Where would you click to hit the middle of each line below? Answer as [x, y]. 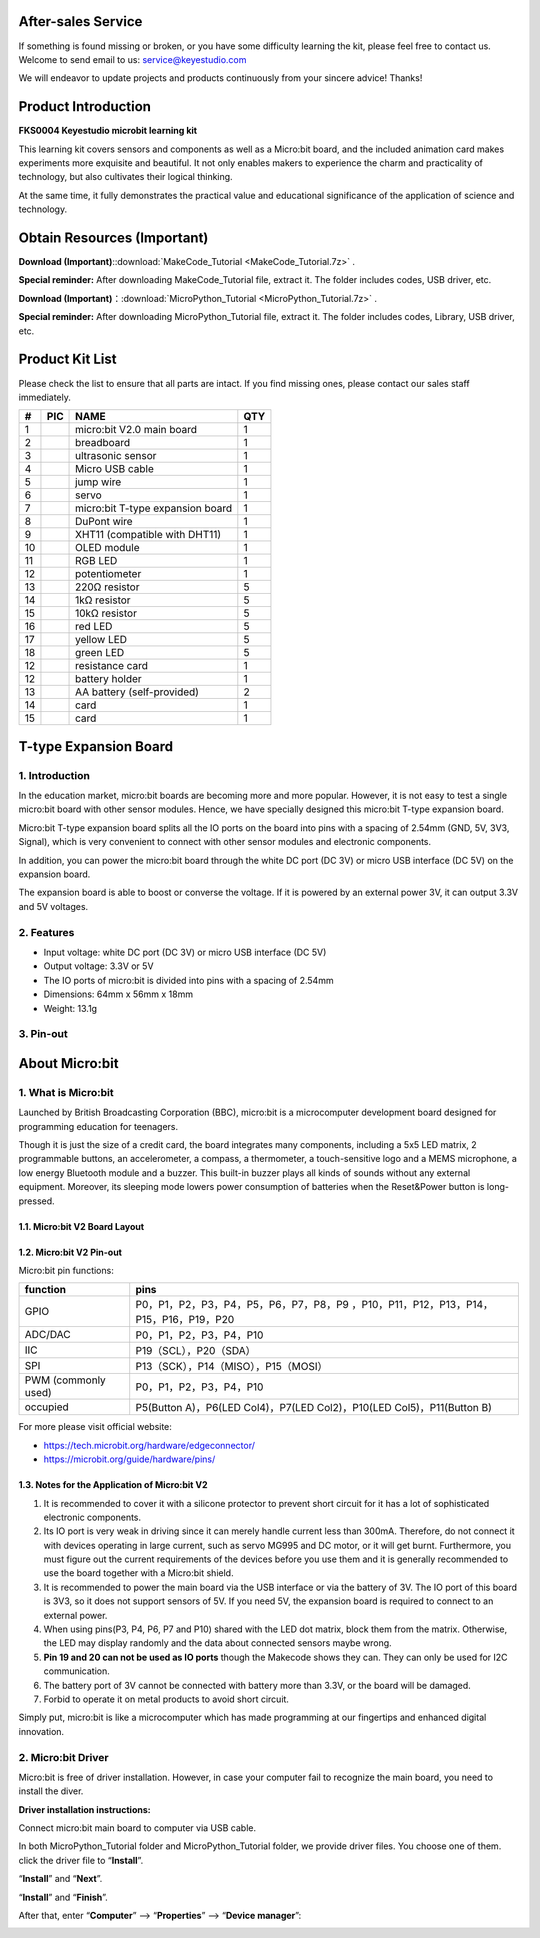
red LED [94, 627]
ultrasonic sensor [116, 456]
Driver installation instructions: [84, 1809]
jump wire [98, 482]
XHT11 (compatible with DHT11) [148, 535]
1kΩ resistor [103, 600]
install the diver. [51, 1791]
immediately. [45, 397]
